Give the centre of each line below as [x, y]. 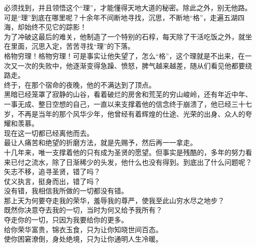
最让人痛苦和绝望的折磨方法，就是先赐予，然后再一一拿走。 [100, 142]
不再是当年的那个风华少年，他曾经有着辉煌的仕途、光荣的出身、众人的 [131, 113]
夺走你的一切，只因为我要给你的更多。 [66, 220]
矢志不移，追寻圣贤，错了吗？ [52, 171]
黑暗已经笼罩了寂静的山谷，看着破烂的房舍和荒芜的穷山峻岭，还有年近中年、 [128, 94]
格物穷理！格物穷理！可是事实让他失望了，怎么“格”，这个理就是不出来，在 [125, 55]
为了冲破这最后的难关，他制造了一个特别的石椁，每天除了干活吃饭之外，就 [125, 36]
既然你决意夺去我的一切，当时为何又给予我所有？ [83, 210]
